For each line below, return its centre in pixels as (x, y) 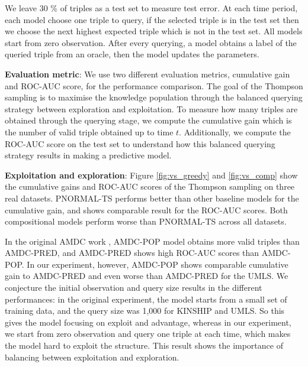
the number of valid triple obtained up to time (89, 131)
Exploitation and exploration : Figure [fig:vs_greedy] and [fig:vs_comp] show (151, 175)
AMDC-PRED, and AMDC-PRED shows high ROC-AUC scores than (132, 253)
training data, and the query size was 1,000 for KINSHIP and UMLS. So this (145, 311)
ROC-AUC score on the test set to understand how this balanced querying (140, 143)
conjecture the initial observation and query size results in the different (134, 288)
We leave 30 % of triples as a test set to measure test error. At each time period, (151, 8)
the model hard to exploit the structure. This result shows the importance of (144, 345)
